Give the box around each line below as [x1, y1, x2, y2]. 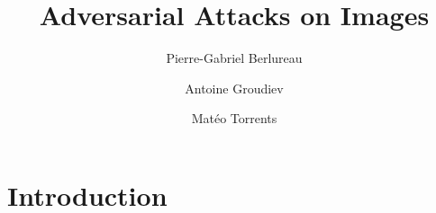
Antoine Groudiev [185, 78, 284, 97]
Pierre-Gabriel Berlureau [166, 49, 303, 67]
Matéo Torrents [191, 109, 277, 128]
